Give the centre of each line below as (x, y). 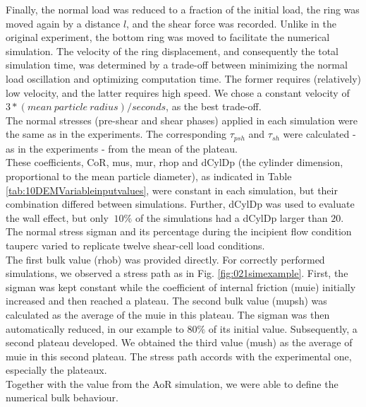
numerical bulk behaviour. (62, 397)
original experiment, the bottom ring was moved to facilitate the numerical (168, 37)
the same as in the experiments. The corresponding (116, 134)
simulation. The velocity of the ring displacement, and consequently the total (172, 51)
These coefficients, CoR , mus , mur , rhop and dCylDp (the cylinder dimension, (175, 162)
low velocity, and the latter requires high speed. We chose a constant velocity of (178, 92)
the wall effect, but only (57, 217)
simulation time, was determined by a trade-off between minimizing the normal (177, 65)
